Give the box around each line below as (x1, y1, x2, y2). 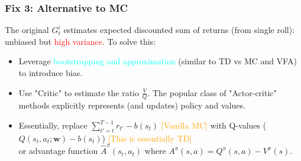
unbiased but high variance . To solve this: (5, 35, 156, 47)
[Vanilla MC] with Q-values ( (161, 119, 267, 132)
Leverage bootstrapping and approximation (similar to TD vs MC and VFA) (18, 55, 297, 67)
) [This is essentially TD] (102, 132, 192, 144)
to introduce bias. (18, 67, 83, 78)
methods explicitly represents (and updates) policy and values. (18, 99, 245, 111)
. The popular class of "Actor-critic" (147, 86, 277, 98)
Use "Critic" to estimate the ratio (18, 86, 139, 98)
